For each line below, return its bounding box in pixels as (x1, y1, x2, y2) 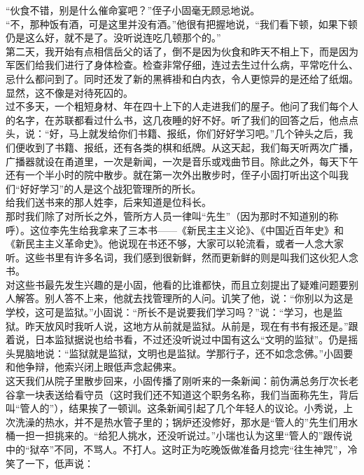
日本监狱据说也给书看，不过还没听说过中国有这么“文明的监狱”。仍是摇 (34, 332, 358, 347)
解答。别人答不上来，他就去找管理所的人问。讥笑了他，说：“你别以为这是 (15, 291, 353, 305)
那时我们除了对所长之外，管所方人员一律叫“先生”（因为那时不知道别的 (6, 208, 329, 223)
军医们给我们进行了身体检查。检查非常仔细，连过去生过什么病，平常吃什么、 (6, 57, 358, 72)
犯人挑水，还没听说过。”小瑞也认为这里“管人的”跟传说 (108, 428, 353, 443)
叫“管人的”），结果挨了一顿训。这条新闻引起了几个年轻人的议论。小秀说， (6, 401, 344, 415)
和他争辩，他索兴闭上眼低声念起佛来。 (6, 359, 182, 374)
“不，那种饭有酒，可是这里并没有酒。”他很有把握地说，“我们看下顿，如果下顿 (6, 16, 358, 31)
